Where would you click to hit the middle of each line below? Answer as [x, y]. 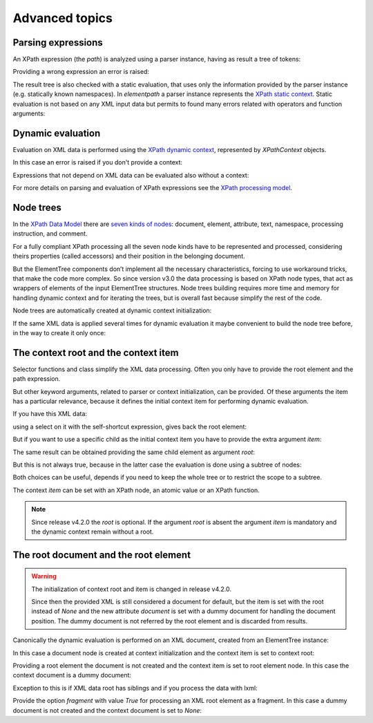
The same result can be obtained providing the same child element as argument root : [134, 452]
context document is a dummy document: [72, 675]
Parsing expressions [58, 43]
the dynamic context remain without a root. [93, 532]
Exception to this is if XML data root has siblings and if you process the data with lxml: [135, 688]
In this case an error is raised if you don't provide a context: [98, 162]
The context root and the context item [96, 353]
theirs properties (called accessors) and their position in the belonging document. [129, 256]
